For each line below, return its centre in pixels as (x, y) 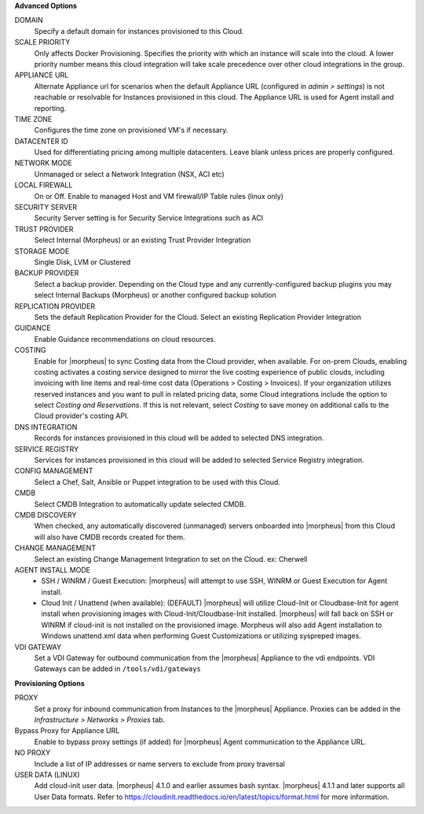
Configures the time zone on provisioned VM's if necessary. (131, 130)
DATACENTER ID (41, 141)
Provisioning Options (50, 683)
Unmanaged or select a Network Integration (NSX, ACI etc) (130, 174)
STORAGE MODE (42, 251)
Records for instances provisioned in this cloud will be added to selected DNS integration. (179, 438)
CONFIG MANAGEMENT (54, 471)
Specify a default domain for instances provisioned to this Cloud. (139, 31)
